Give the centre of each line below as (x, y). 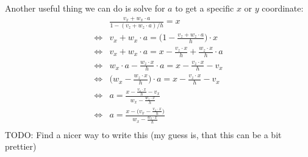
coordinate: (283, 8)
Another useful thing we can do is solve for (85, 8)
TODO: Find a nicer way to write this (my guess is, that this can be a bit (143, 134)
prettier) (21, 146)
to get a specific (205, 8)
